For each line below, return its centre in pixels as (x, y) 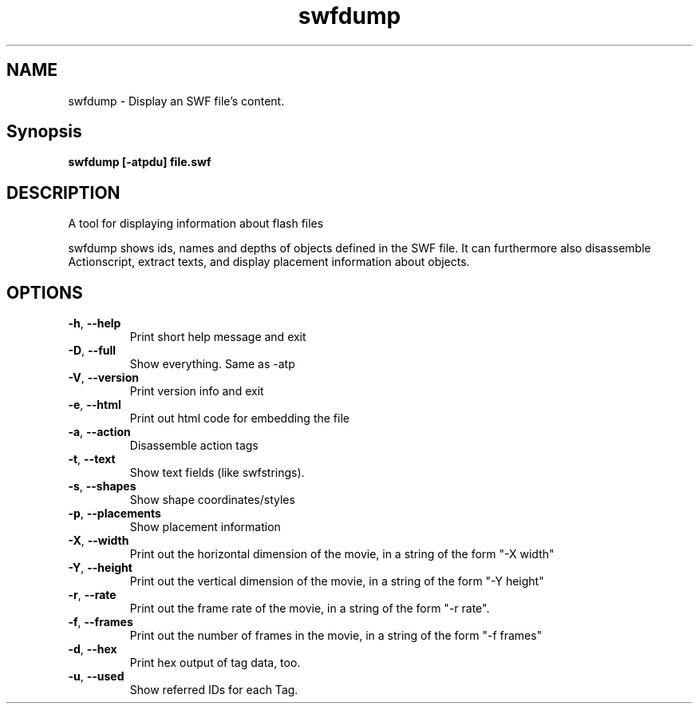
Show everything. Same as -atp (212, 364)
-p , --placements (115, 514)
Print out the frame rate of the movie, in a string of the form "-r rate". (310, 609)
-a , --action (99, 432)
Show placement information (205, 527)
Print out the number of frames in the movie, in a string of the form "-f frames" (336, 636)
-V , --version (103, 378)
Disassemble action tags (194, 446)
